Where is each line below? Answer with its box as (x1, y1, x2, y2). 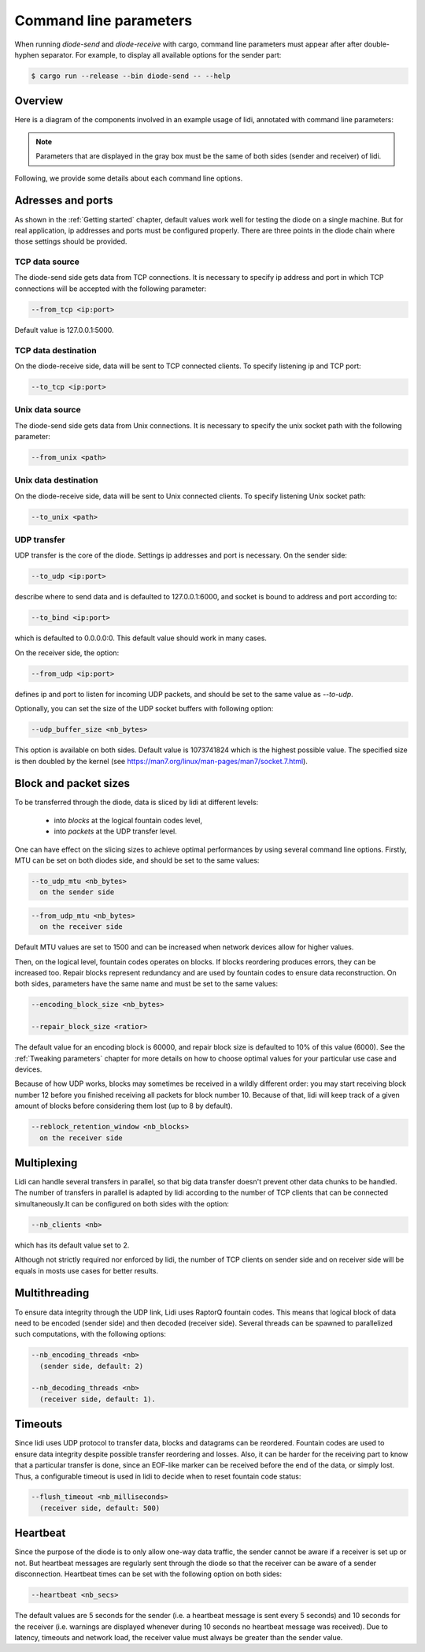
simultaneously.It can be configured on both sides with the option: (14, 1199, 230, 1208)
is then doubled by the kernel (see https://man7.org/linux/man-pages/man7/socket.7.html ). (14, 756, 309, 766)
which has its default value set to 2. (14, 1240, 130, 1250)
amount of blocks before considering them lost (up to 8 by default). (14, 1101, 233, 1111)
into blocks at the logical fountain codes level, (54, 815, 202, 825)
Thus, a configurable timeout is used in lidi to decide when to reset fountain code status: (14, 1471, 301, 1481)
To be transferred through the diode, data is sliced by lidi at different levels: (14, 797, 259, 807)
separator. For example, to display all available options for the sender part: (40, 50, 282, 59)
